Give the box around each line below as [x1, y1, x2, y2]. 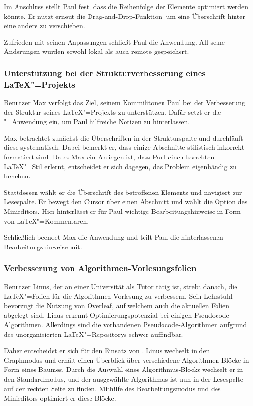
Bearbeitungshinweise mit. [4, 241, 82, 251]
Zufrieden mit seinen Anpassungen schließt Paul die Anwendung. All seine [4, 36, 225, 47]
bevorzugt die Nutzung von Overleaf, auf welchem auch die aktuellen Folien [4, 300, 230, 310]
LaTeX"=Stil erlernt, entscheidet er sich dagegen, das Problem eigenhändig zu [4, 161, 237, 171]
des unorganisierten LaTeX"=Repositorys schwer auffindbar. [4, 329, 183, 339]
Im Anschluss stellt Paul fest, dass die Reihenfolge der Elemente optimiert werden [4, 1, 249, 11]
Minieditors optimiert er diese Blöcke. [4, 393, 116, 403]
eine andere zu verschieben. [4, 20, 85, 31]
